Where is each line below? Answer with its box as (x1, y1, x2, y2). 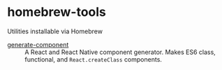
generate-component (7, 40, 69, 49)
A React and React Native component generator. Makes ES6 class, (24, 48, 216, 56)
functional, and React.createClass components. (24, 55, 163, 63)
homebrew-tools (7, 4, 106, 20)
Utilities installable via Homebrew (7, 27, 103, 35)
